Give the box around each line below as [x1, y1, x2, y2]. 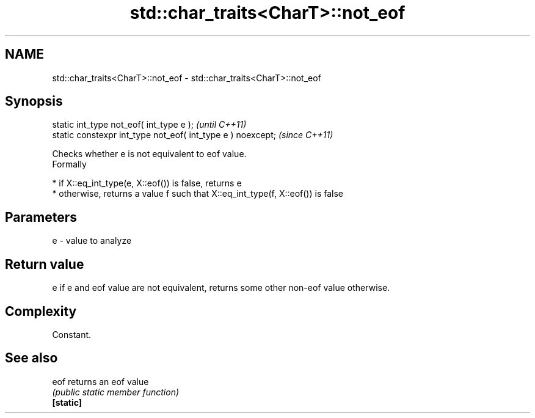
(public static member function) [52, 386, 180, 397]
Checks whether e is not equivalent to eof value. [52, 148, 247, 159]
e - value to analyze [52, 235, 132, 246]
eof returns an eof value [52, 376, 149, 387]
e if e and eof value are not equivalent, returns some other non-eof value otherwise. [52, 282, 390, 293]
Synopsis [5, 94, 63, 109]
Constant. [52, 329, 92, 340]
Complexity [5, 303, 77, 319]
